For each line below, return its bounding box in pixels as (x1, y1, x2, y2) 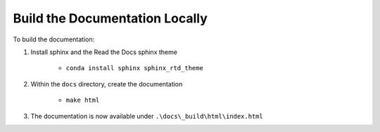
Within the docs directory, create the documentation (30, 79, 183, 88)
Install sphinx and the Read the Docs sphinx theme (30, 48, 177, 56)
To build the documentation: (13, 35, 95, 44)
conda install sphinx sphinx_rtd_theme (65, 64, 203, 72)
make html (65, 96, 100, 105)
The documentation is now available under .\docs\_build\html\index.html (30, 112, 263, 120)
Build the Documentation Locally (13, 11, 208, 26)
